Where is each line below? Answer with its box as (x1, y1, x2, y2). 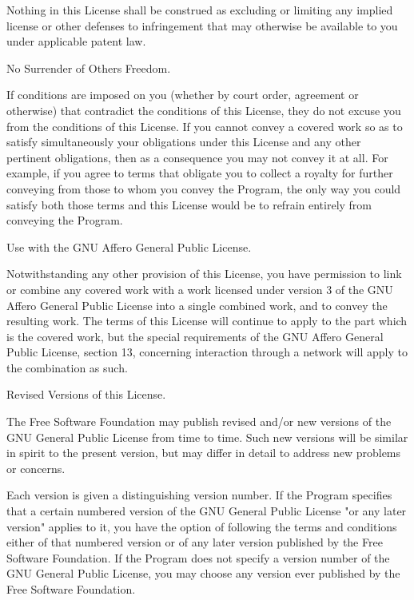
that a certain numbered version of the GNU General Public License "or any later (6, 503, 407, 519)
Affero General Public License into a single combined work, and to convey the (6, 296, 388, 313)
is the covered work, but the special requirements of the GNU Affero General (6, 328, 384, 344)
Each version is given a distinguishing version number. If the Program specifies (6, 487, 392, 503)
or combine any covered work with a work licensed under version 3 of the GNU (6, 280, 393, 297)
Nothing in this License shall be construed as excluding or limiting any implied (6, 2, 393, 18)
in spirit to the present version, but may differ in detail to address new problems (6, 444, 401, 461)
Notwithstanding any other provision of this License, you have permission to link (6, 265, 402, 282)
